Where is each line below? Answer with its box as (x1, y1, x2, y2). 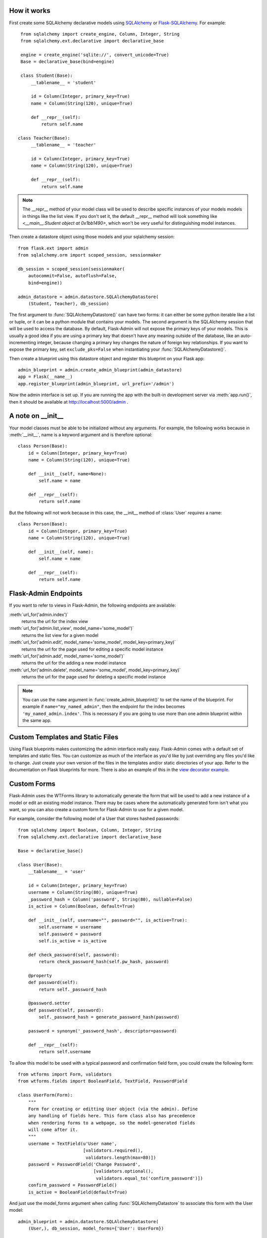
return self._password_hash (39, 986, 107, 992)
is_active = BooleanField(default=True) (28, 1189, 128, 1195)
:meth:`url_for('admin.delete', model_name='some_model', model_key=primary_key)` (9, 667, 181, 673)
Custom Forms (9, 780, 56, 788)
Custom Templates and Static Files (9, 733, 119, 741)
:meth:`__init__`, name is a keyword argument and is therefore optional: (9, 431, 153, 438)
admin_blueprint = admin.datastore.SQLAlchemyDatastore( (18, 1219, 159, 1224)
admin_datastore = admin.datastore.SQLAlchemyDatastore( (18, 294, 159, 300)
